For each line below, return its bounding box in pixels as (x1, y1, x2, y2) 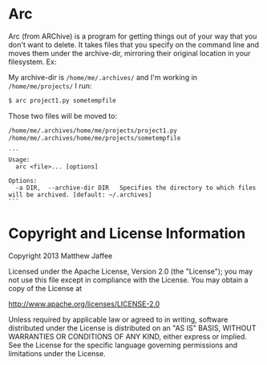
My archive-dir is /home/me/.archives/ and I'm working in (8, 72, 198, 82)
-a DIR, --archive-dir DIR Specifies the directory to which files (15, 184, 257, 192)
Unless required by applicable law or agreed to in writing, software (8, 314, 229, 324)
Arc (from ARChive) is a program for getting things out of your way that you (8, 31, 257, 41)
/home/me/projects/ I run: (8, 81, 92, 91)
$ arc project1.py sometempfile (8, 96, 116, 104)
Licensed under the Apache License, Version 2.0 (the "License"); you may (8, 266, 253, 276)
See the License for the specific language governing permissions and (8, 340, 238, 350)
